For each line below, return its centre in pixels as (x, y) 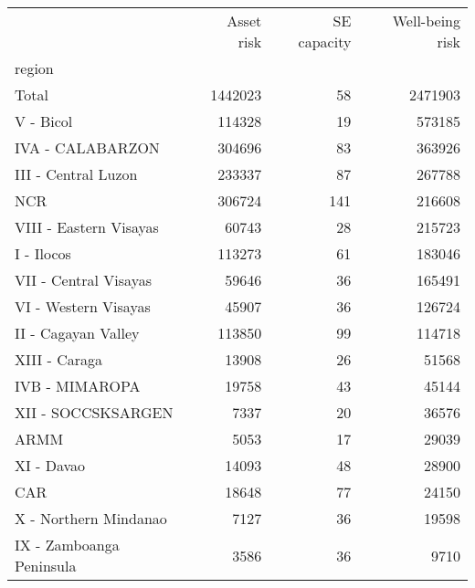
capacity (325, 42)
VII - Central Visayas (83, 280)
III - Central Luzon (76, 174)
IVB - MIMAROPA (78, 386)
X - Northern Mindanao (91, 518)
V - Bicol (44, 121)
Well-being (426, 21)
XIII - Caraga (59, 359)
